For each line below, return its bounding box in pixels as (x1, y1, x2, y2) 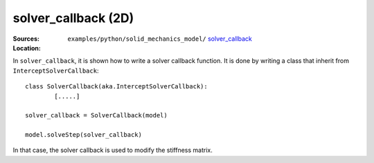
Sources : (12, 35, 39, 43)
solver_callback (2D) (12, 10, 134, 26)
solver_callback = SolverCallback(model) (25, 111, 168, 119)
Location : (12, 44, 41, 52)
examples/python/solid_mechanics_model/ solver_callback (67, 35, 252, 43)
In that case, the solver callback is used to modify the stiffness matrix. (12, 146, 213, 155)
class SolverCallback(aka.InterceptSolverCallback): (25, 83, 208, 90)
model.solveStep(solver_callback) (25, 131, 142, 139)
